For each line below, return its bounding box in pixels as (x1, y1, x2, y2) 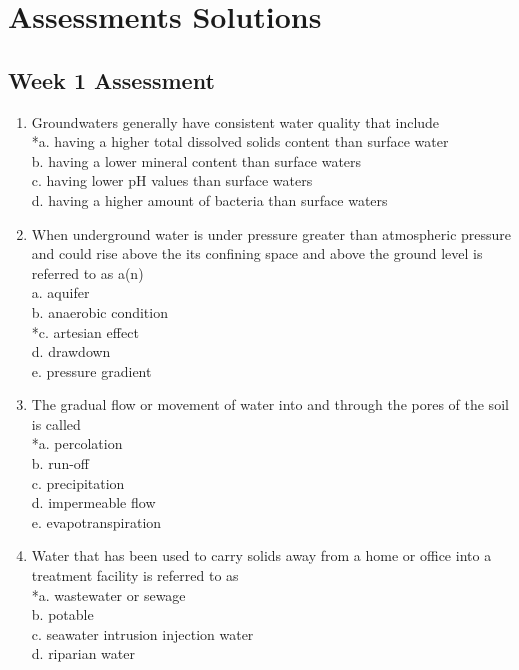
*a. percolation (31, 433, 123, 454)
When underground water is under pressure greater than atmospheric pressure (31, 223, 512, 244)
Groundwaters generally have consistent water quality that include (31, 111, 440, 132)
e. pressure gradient (31, 360, 152, 381)
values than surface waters (151, 170, 313, 191)
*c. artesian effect (31, 321, 139, 342)
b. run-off (31, 453, 90, 474)
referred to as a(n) (31, 262, 144, 283)
